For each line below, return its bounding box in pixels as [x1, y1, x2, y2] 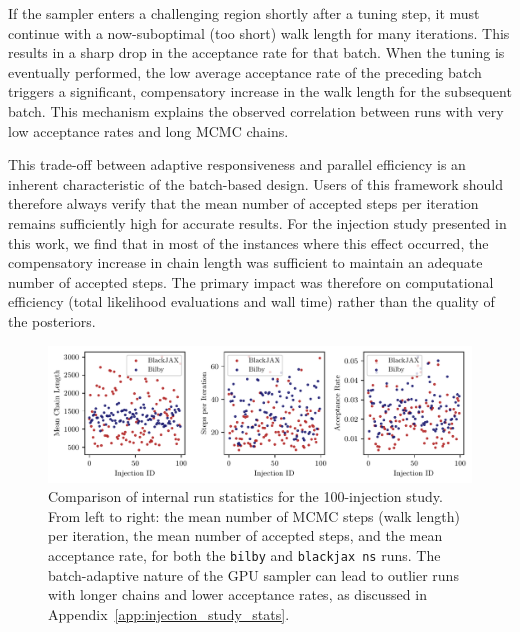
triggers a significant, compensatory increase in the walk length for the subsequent [8, 81, 512, 102]
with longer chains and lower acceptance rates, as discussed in [48, 584, 427, 605]
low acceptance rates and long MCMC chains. [8, 120, 289, 141]
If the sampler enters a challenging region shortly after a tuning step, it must [8, 3, 480, 23]
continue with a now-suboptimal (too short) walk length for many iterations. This [8, 22, 510, 43]
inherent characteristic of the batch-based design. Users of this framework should [8, 173, 504, 194]
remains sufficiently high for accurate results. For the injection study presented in [8, 212, 507, 233]
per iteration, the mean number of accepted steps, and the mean [48, 525, 443, 546]
